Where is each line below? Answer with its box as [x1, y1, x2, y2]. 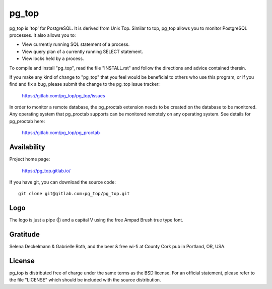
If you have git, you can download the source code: [9, 179, 116, 185]
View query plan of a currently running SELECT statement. [22, 48, 144, 54]
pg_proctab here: [9, 118, 45, 124]
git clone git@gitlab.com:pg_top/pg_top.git [18, 191, 130, 197]
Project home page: [9, 156, 50, 162]
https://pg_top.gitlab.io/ [22, 167, 71, 174]
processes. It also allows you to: [9, 32, 76, 38]
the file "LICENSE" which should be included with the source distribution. [9, 277, 161, 283]
